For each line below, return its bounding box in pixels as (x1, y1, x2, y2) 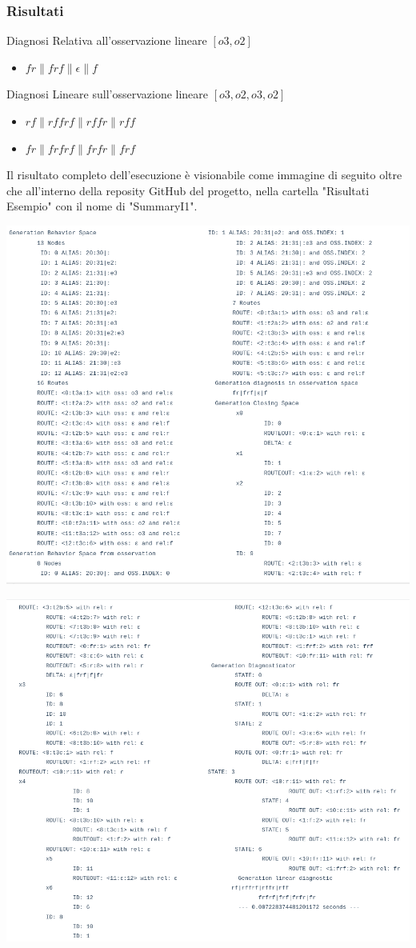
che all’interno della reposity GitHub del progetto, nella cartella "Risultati (6, 182, 370, 198)
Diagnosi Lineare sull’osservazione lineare (6, 86, 209, 102)
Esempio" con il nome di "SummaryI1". (6, 198, 198, 214)
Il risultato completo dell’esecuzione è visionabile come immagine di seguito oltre (6, 166, 402, 183)
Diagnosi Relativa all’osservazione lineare (6, 32, 207, 49)
